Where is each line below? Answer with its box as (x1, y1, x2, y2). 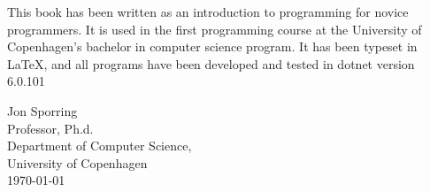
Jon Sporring (7, 101, 78, 119)
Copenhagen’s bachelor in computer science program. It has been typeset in (7, 37, 418, 56)
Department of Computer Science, (7, 136, 192, 155)
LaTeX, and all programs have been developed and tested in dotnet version (7, 54, 415, 73)
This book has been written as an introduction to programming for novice (7, 3, 409, 20)
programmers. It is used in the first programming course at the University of (7, 19, 422, 38)
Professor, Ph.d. (7, 119, 94, 137)
